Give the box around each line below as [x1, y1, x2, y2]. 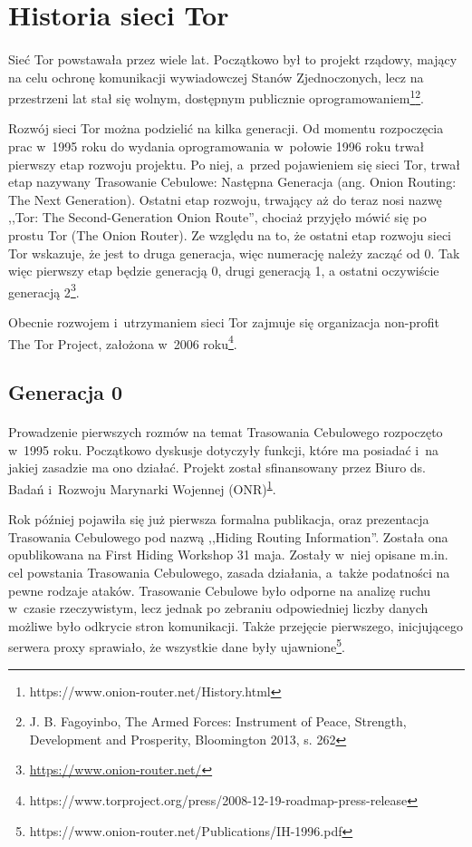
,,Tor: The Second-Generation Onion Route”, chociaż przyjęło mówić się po [8, 208, 427, 227]
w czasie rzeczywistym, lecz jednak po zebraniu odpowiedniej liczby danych [8, 599, 429, 618]
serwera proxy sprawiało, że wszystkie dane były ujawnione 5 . [8, 635, 345, 657]
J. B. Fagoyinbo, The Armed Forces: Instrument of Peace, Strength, [29, 712, 407, 731]
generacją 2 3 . [8, 279, 80, 301]
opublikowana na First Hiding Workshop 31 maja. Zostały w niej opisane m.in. [8, 545, 448, 564]
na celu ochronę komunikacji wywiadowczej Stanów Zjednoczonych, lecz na [8, 67, 424, 86]
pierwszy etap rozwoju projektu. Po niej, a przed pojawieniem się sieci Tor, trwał [8, 154, 460, 173]
